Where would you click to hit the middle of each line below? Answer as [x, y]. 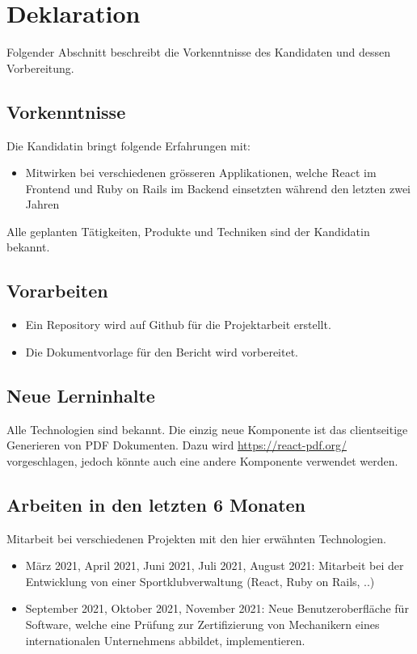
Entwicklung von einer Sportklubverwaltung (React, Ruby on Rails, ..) [200, 581]
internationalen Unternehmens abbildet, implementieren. [165, 640]
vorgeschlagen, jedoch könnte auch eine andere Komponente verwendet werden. [202, 460]
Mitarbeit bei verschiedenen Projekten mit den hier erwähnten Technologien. [196, 538]
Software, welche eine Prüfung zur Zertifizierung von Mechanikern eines [202, 624]
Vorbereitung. [40, 68]
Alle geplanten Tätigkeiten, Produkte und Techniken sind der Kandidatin [188, 231]
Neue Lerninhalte [81, 395]
